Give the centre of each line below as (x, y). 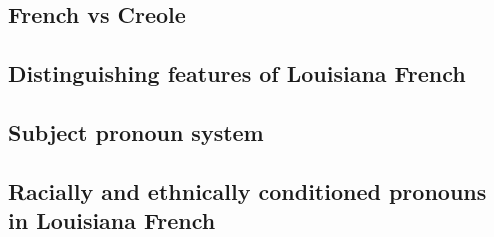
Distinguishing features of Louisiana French (237, 73)
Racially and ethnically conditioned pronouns (247, 190)
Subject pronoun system (136, 131)
